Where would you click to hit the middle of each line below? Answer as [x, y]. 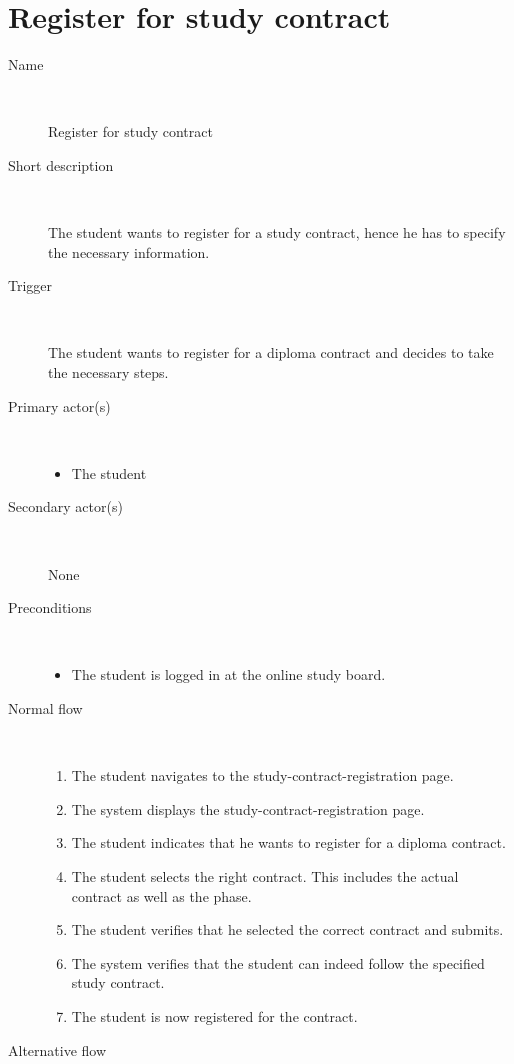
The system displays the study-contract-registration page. [248, 808]
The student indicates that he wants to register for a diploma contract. [288, 842]
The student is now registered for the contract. [214, 1015]
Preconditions [50, 607]
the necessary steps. [108, 372]
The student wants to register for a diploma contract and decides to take [271, 352]
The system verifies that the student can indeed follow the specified [278, 962]
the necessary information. [129, 251]
